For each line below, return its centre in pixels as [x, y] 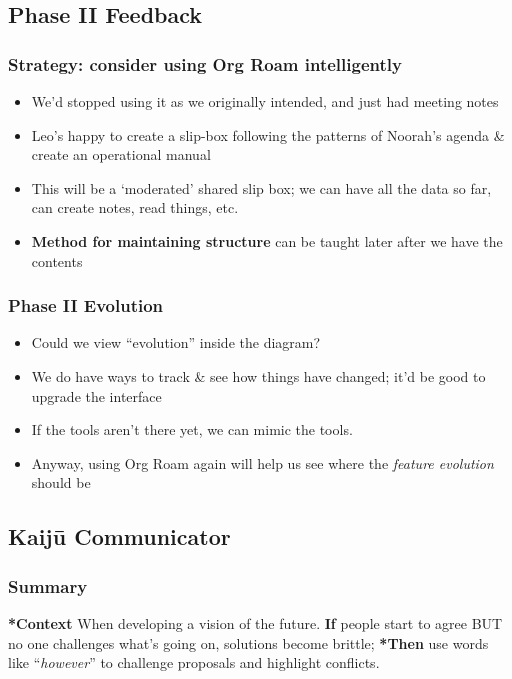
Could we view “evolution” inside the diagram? [176, 342]
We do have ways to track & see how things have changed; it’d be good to [258, 375]
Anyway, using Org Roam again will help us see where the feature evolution [262, 462]
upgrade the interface [96, 395]
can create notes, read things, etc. [135, 207]
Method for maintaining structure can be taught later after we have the [267, 240]
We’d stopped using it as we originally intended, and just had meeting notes [265, 101]
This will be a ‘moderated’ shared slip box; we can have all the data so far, [261, 187]
